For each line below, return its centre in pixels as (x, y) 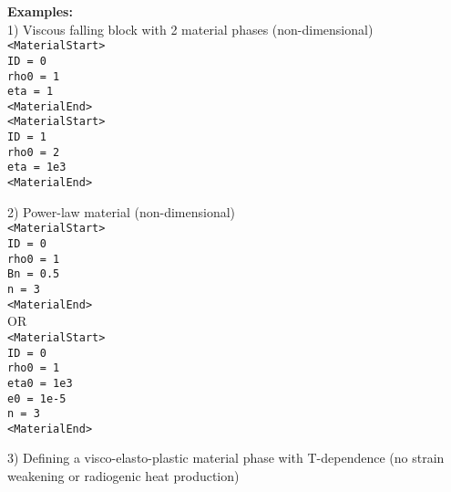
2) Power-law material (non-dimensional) (122, 211)
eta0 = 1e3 (40, 383)
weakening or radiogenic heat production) (123, 476)
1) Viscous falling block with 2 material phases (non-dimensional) (190, 29)
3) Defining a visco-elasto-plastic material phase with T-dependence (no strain (226, 458)
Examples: (40, 11)
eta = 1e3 (37, 167)
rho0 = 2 (34, 152)
